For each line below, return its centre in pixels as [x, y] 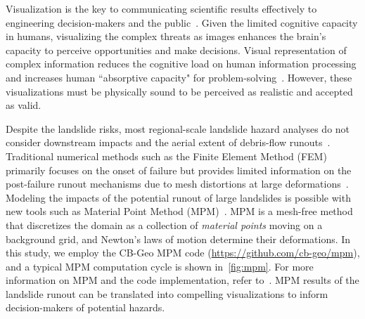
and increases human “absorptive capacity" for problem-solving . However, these [179, 77]
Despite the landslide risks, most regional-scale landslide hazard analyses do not [178, 128]
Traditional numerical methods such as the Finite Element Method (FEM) [166, 156]
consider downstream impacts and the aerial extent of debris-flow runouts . [168, 142]
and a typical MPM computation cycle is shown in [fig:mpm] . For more [160, 266]
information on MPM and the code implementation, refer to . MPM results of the [182, 280]
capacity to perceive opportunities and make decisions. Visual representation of [176, 50]
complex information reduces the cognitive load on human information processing [181, 64]
